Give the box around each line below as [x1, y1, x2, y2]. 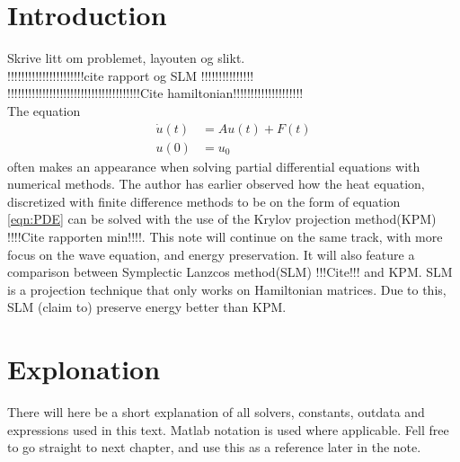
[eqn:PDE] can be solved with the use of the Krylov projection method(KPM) [7, 209, 437, 228]
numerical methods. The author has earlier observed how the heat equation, [7, 174, 425, 193]
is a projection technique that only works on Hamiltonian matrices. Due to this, [7, 280, 447, 298]
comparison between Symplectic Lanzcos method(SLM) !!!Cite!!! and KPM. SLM [7, 262, 453, 281]
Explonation [7, 351, 161, 387]
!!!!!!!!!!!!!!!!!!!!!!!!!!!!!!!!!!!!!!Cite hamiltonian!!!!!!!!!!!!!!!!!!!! [7, 84, 304, 102]
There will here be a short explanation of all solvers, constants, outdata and [7, 403, 425, 422]
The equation [7, 101, 81, 120]
